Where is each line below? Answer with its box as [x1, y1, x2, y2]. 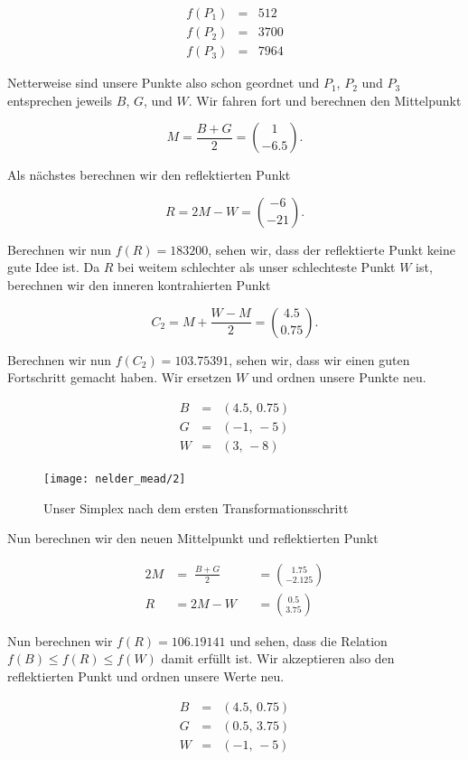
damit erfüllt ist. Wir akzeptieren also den [161, 649, 395, 668]
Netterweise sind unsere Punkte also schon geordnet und [7, 73, 320, 92]
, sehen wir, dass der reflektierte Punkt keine [208, 239, 455, 258]
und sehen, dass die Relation [229, 631, 388, 650]
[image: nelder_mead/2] [43, 472, 186, 485]
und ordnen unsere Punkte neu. [251, 368, 426, 387]
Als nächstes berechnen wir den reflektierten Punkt [7, 165, 291, 184]
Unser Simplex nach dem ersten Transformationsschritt [43, 498, 349, 517]
